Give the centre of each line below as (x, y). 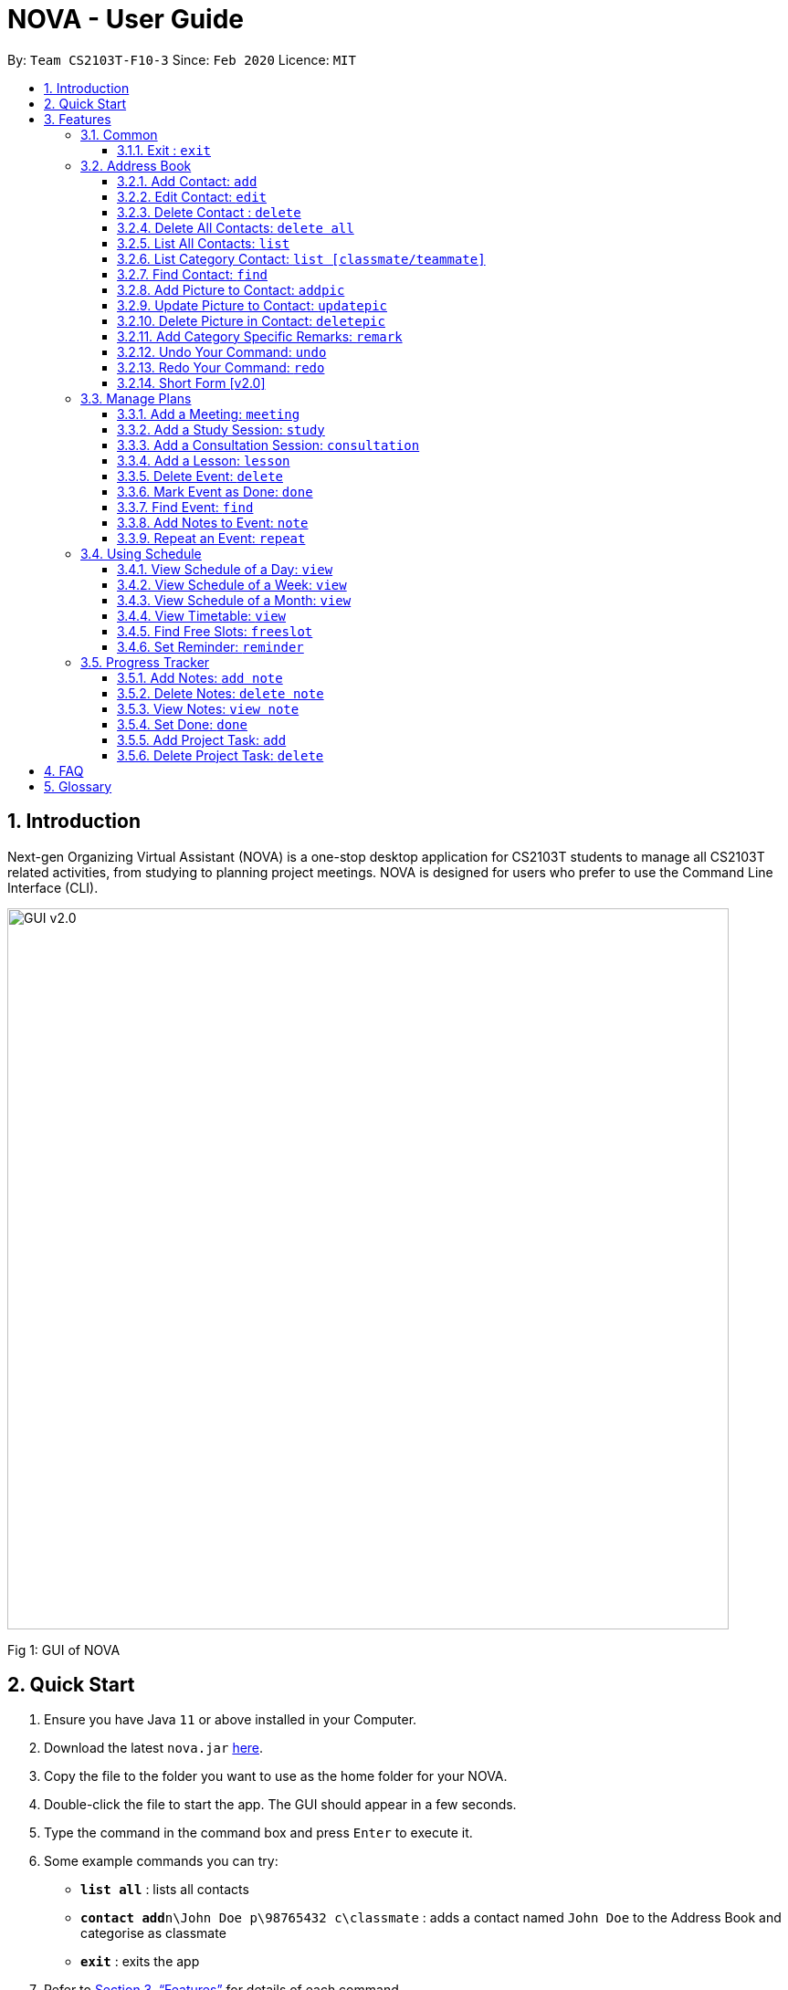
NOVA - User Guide (126, 19)
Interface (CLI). (53, 887)
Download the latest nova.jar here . (154, 1748)
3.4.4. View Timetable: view (202, 615)
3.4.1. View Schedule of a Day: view (225, 569)
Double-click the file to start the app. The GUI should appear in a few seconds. (280, 1805)
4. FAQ (64, 770)
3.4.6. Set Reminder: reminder (210, 646)
